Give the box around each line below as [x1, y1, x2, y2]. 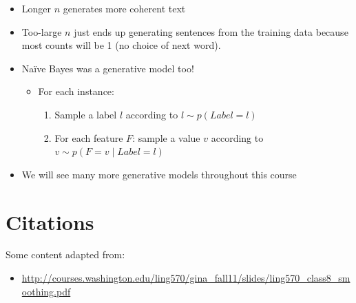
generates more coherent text [63, 1, 186, 15]
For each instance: [38, 84, 114, 98]
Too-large [21, 24, 62, 39]
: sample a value [132, 130, 200, 145]
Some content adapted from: [6, 247, 125, 262]
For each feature [54, 130, 123, 145]
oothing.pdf [21, 284, 71, 298]
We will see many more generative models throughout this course [21, 167, 297, 181]
